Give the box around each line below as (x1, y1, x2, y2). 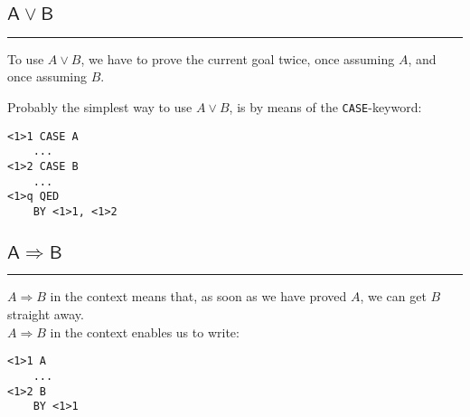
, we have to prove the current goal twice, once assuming (80, 49, 395, 68)
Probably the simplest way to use (7, 98, 193, 116)
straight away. (7, 305, 84, 323)
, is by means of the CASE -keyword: (229, 98, 422, 116)
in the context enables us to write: (50, 322, 240, 341)
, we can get (360, 287, 427, 306)
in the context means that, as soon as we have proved (50, 287, 347, 306)
